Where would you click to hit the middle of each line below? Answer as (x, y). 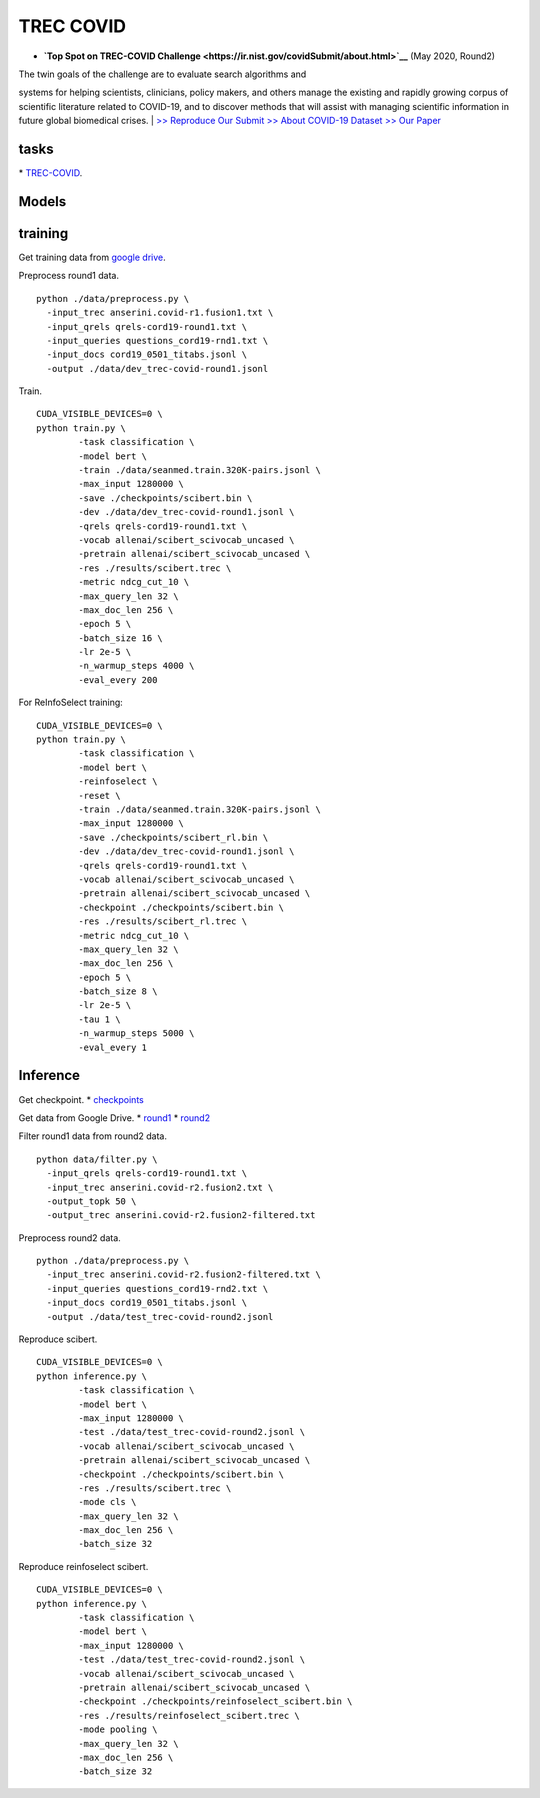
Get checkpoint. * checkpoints (81, 1099)
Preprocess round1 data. (69, 276)
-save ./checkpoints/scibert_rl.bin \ (173, 837)
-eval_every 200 (118, 679)
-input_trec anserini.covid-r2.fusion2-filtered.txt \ (184, 1274)
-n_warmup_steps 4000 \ (136, 666)
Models (42, 201)
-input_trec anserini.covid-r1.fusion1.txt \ (160, 313)
